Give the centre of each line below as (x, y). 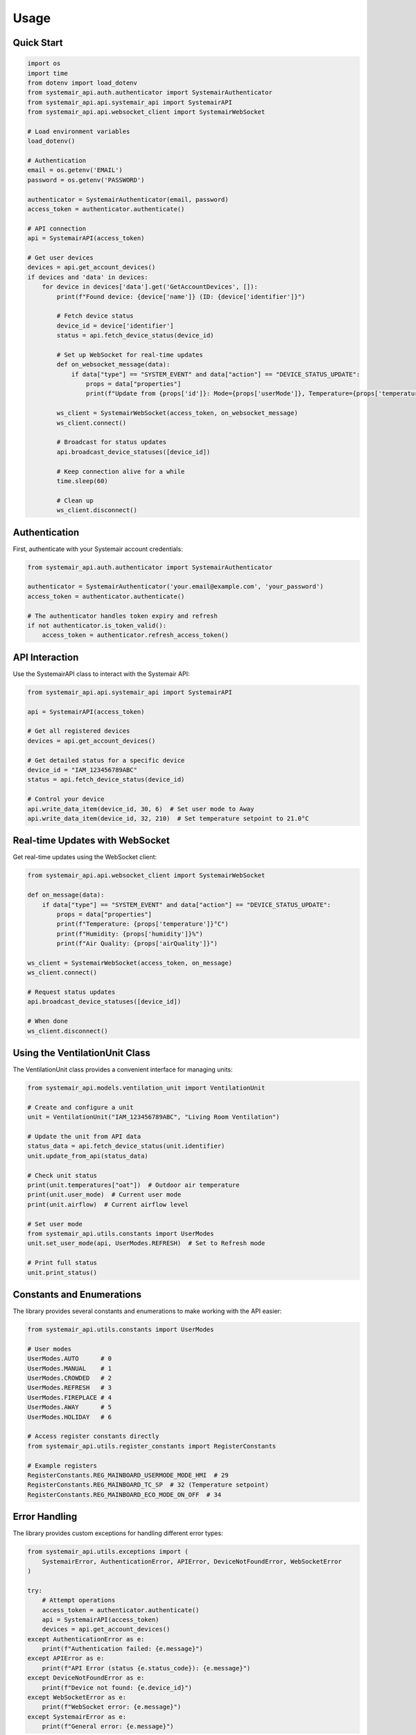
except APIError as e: (66, 1658)
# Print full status (62, 1263)
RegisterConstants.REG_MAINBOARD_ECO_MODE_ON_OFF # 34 (124, 1495)
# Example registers (62, 1465)
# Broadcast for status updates (111, 442)
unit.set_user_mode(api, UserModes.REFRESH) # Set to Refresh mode (146, 1243)
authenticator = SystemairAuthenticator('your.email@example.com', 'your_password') (175, 587)
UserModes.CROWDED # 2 (70, 1378)
